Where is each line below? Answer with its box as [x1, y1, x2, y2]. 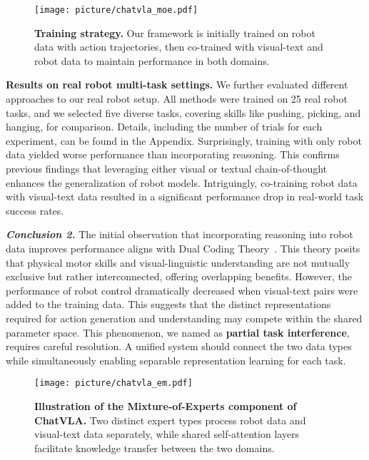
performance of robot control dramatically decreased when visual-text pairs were [6, 282, 358, 297]
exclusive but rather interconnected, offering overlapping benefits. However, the [6, 269, 352, 284]
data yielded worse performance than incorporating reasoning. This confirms [6, 147, 340, 162]
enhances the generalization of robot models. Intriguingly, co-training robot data [6, 175, 358, 190]
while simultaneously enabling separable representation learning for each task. [6, 352, 346, 367]
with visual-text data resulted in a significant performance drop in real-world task [6, 189, 364, 204]
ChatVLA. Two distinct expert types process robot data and [34, 412, 306, 427]
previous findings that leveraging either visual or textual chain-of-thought [6, 161, 328, 175]
